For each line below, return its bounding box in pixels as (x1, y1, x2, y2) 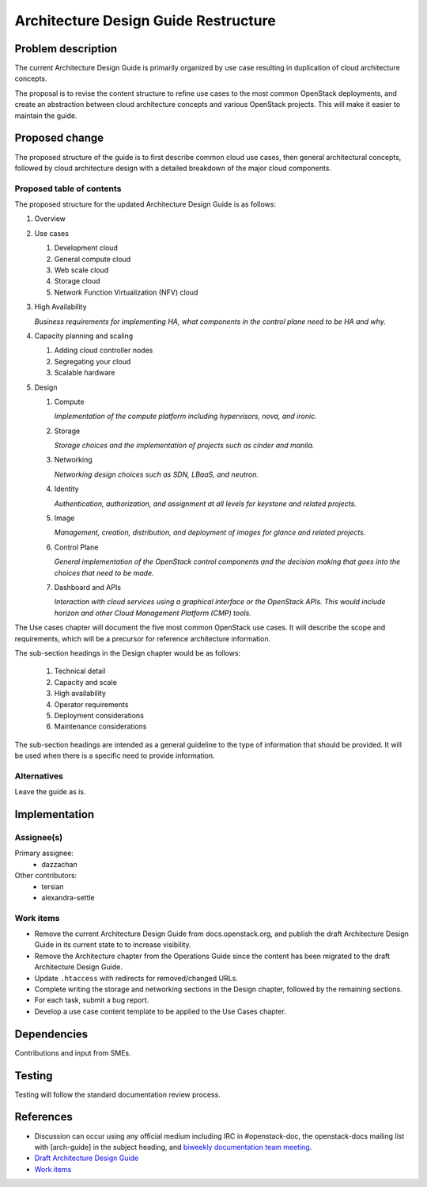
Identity (54, 484, 79, 494)
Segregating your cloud (54, 356, 131, 366)
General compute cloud (54, 254, 131, 264)
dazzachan (41, 859, 78, 869)
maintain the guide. (14, 111, 77, 120)
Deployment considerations (54, 710, 144, 720)
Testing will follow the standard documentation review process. (14, 1090, 221, 1099)
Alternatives (14, 770, 63, 782)
